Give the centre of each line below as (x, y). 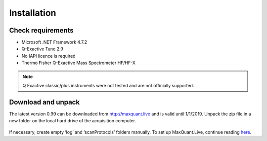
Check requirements (41, 30)
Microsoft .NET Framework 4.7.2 (54, 42)
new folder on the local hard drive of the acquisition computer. (72, 121)
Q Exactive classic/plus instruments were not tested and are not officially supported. (108, 86)
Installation (33, 13)
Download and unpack (44, 102)
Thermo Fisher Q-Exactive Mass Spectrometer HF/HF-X (79, 63)
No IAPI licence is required (49, 56)
